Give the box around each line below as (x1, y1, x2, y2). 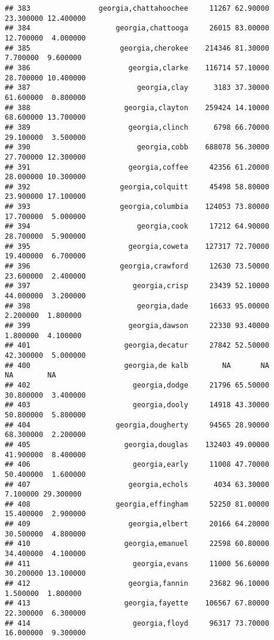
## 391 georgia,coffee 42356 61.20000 (5, 163, 269, 171)
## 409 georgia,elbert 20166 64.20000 (5, 520, 269, 529)
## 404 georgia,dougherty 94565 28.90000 (5, 420, 269, 429)
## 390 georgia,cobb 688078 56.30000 (5, 143, 269, 152)
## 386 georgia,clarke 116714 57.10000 (5, 63, 269, 72)
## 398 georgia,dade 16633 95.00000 (5, 301, 269, 310)
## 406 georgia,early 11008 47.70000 (5, 460, 269, 469)
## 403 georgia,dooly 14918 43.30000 (5, 401, 269, 410)
